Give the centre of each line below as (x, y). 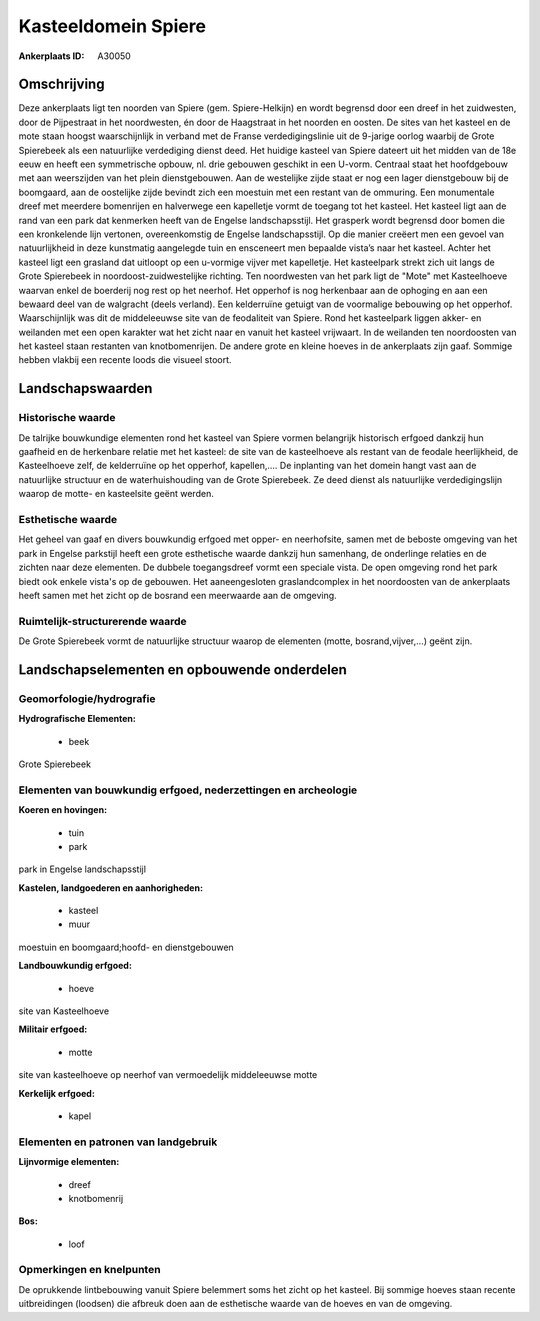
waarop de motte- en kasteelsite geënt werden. (116, 494)
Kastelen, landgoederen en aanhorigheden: (111, 887)
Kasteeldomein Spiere (112, 26)
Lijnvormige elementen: (69, 1162)
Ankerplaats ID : (51, 56)
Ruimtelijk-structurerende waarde (102, 621)
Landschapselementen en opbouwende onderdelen (182, 669)
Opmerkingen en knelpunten (89, 1270)
